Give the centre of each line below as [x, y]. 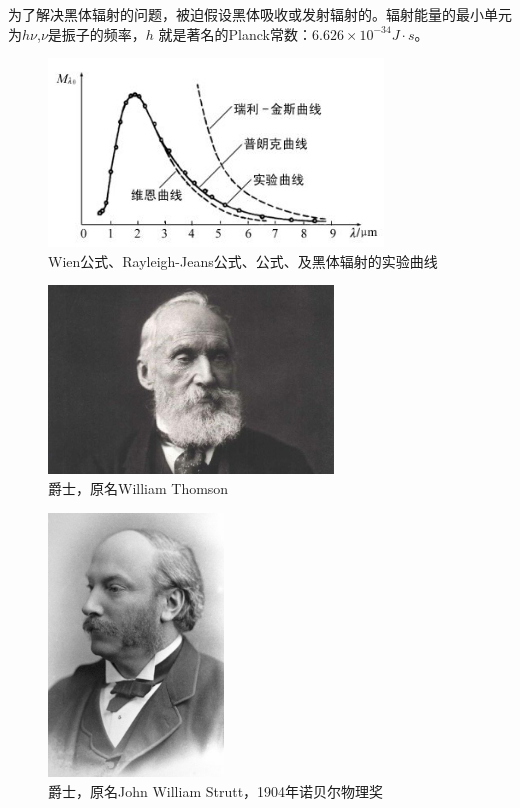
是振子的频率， [96, 33]
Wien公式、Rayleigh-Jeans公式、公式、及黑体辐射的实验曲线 [243, 260]
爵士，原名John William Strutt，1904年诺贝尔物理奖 [216, 790]
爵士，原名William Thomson [138, 487]
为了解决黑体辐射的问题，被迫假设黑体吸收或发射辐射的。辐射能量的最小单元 [260, 14]
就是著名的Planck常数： [235, 33]
